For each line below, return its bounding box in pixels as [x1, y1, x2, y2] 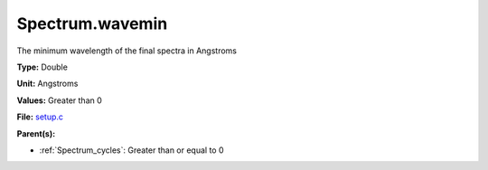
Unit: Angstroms [16, 78, 79, 90]
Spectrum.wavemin [16, 14, 168, 33]
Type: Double [16, 61, 68, 72]
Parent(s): [16, 127, 56, 139]
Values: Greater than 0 [16, 95, 103, 106]
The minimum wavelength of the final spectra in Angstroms [16, 45, 237, 56]
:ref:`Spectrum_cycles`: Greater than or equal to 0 [39, 145, 225, 156]
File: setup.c [16, 111, 63, 122]
